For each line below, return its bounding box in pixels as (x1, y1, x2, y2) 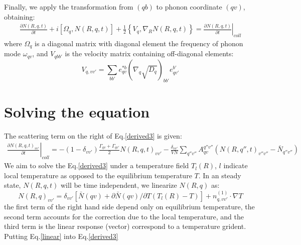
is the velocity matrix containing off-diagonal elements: (65, 48, 234, 59)
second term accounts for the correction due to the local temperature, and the (4, 211, 244, 221)
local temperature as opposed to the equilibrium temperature (4, 170, 192, 180)
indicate (223, 160, 248, 171)
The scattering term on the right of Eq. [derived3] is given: (4, 130, 182, 141)
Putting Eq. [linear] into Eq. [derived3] (4, 231, 118, 241)
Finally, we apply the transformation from (4, 2, 133, 12)
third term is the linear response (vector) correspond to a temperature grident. (4, 221, 246, 231)
